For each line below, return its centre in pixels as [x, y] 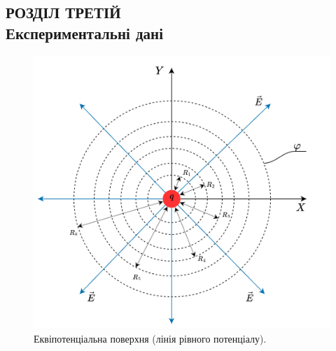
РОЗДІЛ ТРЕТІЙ [63, 12]
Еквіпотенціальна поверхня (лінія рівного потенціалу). [150, 338]
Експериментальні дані [85, 33]
